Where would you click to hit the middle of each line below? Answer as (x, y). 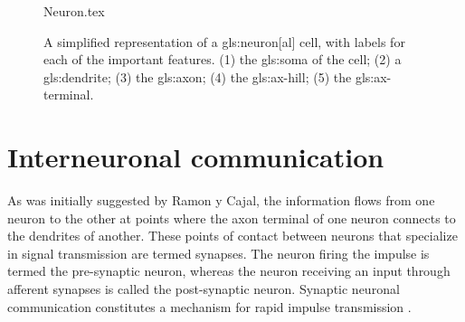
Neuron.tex (74, 11)
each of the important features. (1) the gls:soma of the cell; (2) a (223, 59)
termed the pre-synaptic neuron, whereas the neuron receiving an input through (229, 271)
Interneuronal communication (196, 157)
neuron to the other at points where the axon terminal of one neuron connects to (232, 218)
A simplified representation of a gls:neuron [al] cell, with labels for (224, 41)
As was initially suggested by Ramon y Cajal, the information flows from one (221, 200)
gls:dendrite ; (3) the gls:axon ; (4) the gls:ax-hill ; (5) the (198, 76)
